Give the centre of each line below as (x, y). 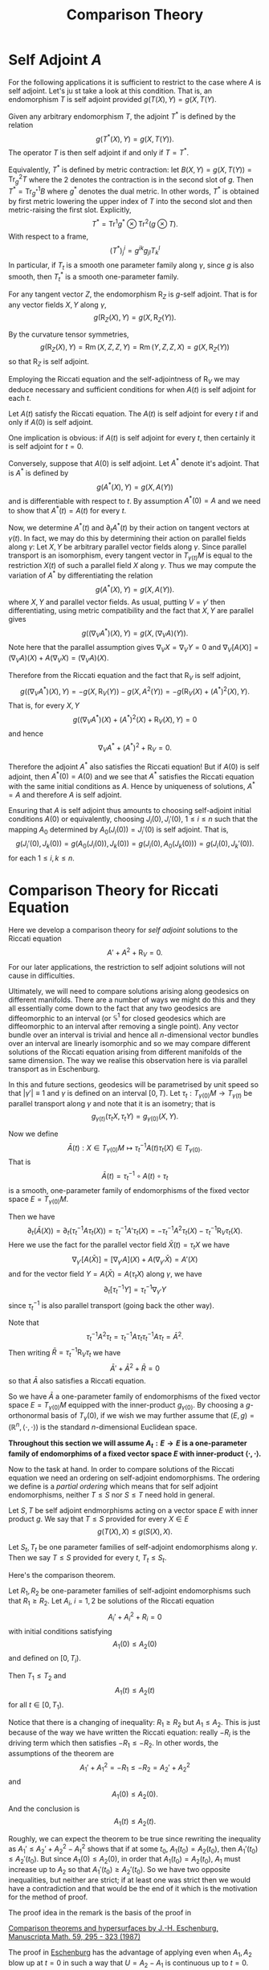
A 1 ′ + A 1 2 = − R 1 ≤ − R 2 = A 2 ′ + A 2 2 (135, 1768)
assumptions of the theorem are (61, 1753)
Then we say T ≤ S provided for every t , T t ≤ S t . (88, 1558)
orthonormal (29, 1415)
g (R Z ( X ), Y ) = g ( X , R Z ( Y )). (135, 318)
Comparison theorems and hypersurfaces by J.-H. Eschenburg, (114, 1928)
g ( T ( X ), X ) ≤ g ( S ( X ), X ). (135, 1531)
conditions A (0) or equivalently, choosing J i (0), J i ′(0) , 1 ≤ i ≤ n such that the (133, 819)
